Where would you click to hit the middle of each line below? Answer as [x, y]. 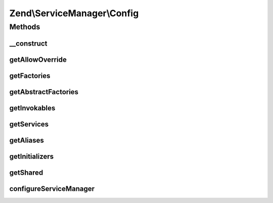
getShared [26, 172]
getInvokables [32, 108]
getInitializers [32, 156]
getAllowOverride [38, 59]
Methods [25, 27]
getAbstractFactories [44, 92]
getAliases [27, 140]
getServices [29, 124]
